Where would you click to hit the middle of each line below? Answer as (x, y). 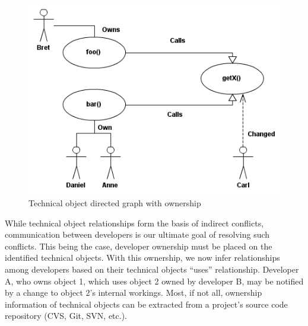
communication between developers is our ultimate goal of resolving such (137, 234)
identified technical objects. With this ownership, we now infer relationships (142, 258)
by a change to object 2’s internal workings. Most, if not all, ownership (134, 293)
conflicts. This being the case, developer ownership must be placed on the (139, 246)
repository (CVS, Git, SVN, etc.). (66, 316)
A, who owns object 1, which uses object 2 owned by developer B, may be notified (154, 281)
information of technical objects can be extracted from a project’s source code (146, 304)
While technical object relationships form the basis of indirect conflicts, (134, 223)
